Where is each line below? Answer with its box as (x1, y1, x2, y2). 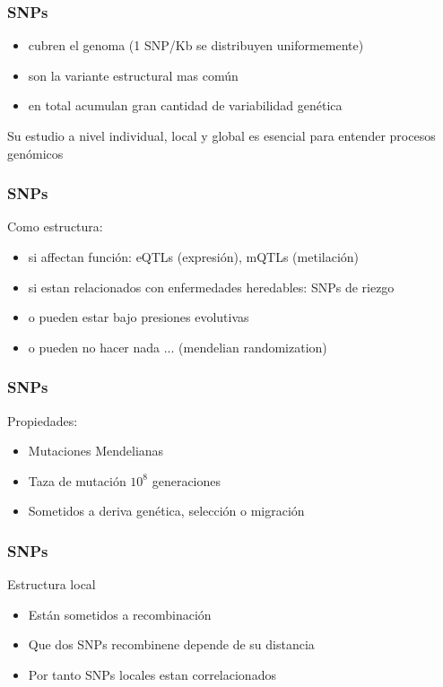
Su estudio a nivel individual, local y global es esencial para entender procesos (7, 126, 436, 144)
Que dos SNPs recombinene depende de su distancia (28, 635, 315, 654)
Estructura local (7, 575, 96, 594)
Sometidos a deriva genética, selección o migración (28, 501, 305, 520)
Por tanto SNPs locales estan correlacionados (28, 665, 276, 683)
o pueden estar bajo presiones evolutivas (28, 308, 249, 326)
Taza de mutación (28, 471, 126, 490)
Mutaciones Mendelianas (28, 441, 164, 460)
